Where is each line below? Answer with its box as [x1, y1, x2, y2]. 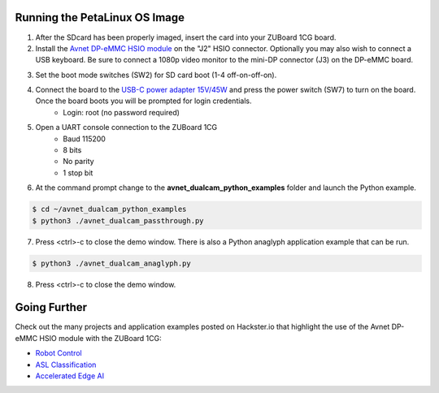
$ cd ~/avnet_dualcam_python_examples [32, 205, 187, 214]
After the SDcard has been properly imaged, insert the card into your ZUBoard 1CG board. [35, 32, 337, 42]
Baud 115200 [63, 134, 106, 144]
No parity [63, 157, 94, 166]
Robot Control [35, 348, 82, 358]
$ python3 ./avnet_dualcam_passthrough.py [32, 216, 204, 225]
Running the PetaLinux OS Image [15, 11, 185, 24]
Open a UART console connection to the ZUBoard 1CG [35, 123, 218, 132]
